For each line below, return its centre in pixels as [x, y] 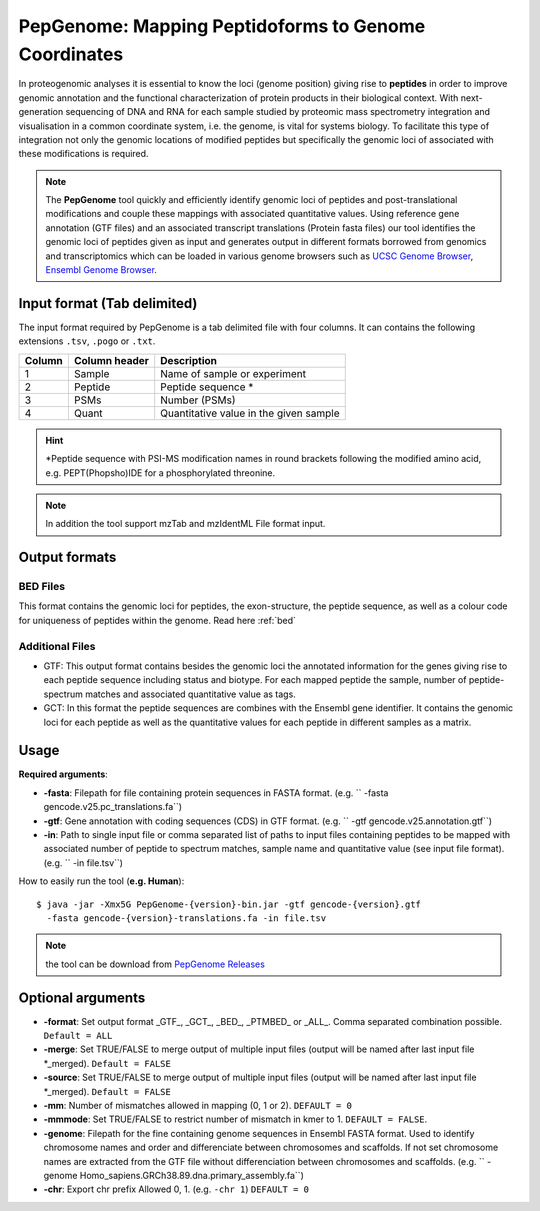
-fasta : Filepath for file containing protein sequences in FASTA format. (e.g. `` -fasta [216, 792]
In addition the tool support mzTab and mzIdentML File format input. [185, 524]
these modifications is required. [83, 154]
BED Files [41, 587]
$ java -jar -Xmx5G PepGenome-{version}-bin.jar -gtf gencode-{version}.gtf [229, 904]
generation [41, 112]
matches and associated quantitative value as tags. [191, 694]
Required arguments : [63, 774]
